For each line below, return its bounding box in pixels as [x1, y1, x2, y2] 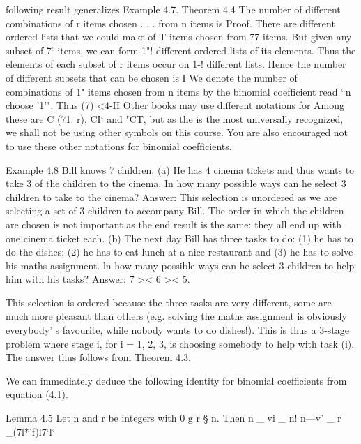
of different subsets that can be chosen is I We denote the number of [6, 70, 298, 84]
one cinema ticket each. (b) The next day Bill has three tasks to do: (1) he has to [6, 230, 353, 245]
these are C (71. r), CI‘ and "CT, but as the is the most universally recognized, [6, 111, 344, 126]
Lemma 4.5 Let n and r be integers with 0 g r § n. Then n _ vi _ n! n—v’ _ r [6, 410, 341, 425]
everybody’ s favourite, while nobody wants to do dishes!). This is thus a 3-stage [6, 323, 350, 337]
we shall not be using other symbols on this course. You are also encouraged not [6, 125, 348, 140]
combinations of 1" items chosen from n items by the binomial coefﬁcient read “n [6, 84, 351, 98]
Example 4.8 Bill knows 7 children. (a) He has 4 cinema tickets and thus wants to [6, 162, 355, 177]
